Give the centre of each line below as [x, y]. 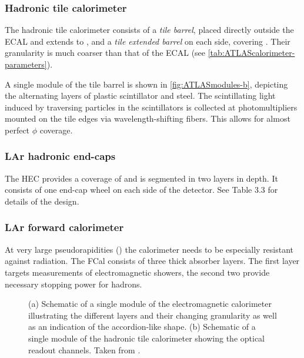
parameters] [26, 64]
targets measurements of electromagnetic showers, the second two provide [137, 272]
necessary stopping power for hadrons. [74, 284]
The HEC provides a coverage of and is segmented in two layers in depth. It [141, 178]
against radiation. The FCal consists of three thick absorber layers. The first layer [152, 261]
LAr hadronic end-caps [60, 156]
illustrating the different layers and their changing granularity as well [153, 315]
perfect [17, 130]
